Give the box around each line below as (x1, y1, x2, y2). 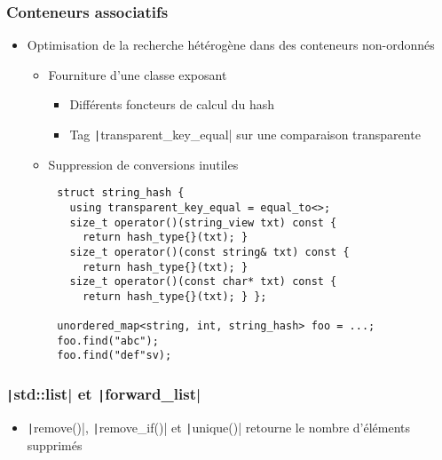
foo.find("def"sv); (57, 349, 172, 362)
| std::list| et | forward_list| (6, 383, 201, 405)
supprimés (27, 435, 83, 454)
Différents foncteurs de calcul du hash (69, 95, 275, 114)
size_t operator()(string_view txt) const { (69, 216, 337, 229)
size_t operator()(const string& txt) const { (69, 245, 350, 258)
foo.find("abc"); (57, 334, 159, 347)
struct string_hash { (57, 186, 185, 200)
